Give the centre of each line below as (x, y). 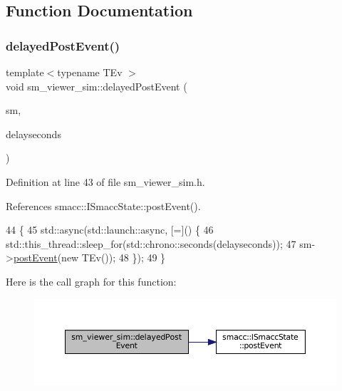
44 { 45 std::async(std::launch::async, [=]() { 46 (110, 230)
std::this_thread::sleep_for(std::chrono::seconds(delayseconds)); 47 (151, 243)
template (25, 72)
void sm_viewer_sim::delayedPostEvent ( (97, 86)
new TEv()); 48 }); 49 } (114, 257)
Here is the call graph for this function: (91, 281)
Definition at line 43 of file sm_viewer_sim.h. (105, 181)
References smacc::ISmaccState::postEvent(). (103, 205)
